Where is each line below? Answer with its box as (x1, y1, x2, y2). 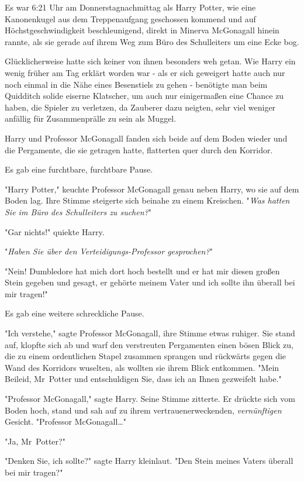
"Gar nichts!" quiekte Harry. (5, 225, 105, 237)
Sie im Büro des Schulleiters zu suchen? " (5, 205, 151, 218)
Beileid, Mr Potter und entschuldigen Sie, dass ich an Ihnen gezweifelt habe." (5, 373, 282, 385)
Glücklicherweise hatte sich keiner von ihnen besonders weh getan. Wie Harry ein (5, 55, 296, 67)
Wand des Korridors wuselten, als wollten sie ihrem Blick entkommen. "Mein (5, 361, 279, 373)
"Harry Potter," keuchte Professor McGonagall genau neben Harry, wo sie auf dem (5, 183, 299, 195)
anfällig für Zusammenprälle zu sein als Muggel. (5, 112, 177, 125)
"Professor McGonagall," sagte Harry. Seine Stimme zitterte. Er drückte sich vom (5, 393, 295, 405)
